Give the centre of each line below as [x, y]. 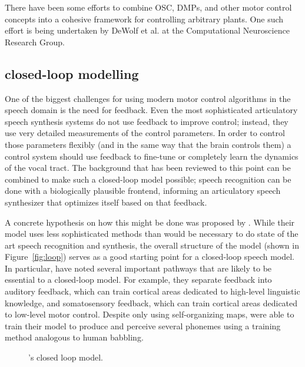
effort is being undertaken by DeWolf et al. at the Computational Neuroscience [147, 30]
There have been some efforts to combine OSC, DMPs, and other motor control [148, 7]
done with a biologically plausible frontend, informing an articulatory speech [143, 191]
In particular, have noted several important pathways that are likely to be [138, 268]
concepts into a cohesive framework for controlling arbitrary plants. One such [144, 19]
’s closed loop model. [66, 357]
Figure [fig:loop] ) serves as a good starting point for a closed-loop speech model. [150, 257]
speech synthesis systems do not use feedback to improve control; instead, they [147, 121]
